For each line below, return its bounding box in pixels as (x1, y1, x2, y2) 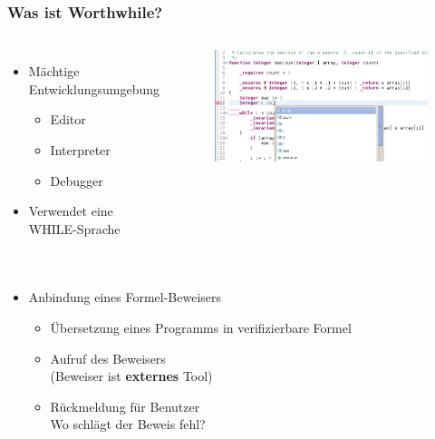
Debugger (50, 171, 103, 190)
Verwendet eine (28, 201, 113, 220)
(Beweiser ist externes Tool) (50, 366, 213, 385)
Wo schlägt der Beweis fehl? (50, 415, 206, 434)
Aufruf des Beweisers (50, 348, 166, 367)
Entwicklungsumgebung (28, 79, 159, 98)
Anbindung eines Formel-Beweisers (28, 288, 222, 307)
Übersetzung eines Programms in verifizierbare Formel (50, 317, 352, 337)
